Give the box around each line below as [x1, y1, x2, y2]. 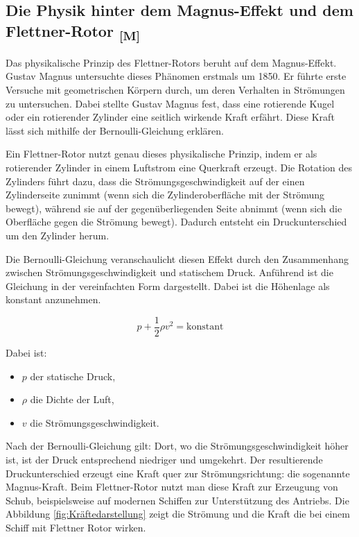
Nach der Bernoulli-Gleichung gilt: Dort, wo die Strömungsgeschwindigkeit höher [6, 438, 349, 453]
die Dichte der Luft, [30, 392, 114, 407]
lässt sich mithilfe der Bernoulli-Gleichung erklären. [6, 123, 224, 137]
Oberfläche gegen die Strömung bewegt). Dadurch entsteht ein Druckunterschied [6, 214, 347, 229]
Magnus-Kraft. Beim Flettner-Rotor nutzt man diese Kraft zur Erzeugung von [6, 479, 338, 494]
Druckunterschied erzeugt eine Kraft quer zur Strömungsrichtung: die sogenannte [6, 466, 350, 480]
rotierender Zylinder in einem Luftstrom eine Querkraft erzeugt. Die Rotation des [6, 160, 353, 175]
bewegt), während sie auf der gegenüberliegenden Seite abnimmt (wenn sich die [6, 201, 342, 215]
